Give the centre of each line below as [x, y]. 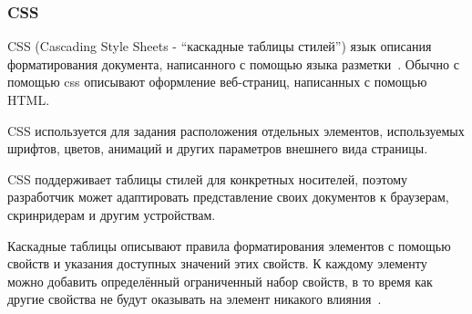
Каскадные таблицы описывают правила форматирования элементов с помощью [229, 245]
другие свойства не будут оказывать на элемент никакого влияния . [195, 299]
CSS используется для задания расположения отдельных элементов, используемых [236, 130]
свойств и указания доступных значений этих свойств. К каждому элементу [217, 263]
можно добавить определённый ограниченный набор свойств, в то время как [220, 281]
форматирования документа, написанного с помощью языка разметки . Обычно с [233, 63]
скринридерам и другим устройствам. [112, 214]
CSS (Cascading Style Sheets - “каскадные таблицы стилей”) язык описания [220, 46]
